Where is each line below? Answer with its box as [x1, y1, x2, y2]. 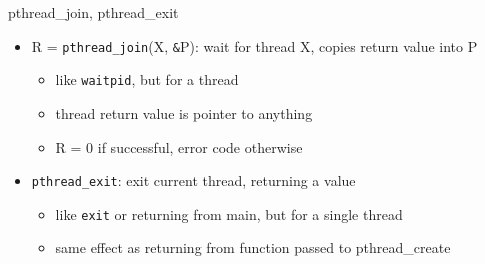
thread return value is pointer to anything [55, 102, 313, 123]
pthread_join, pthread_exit [8, 2, 179, 22]
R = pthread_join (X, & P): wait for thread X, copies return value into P [31, 35, 478, 56]
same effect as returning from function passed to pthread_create [55, 237, 451, 258]
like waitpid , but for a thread [55, 69, 239, 90]
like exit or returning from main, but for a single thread [55, 203, 403, 224]
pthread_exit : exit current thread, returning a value [31, 170, 356, 191]
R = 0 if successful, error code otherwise [55, 136, 303, 157]
